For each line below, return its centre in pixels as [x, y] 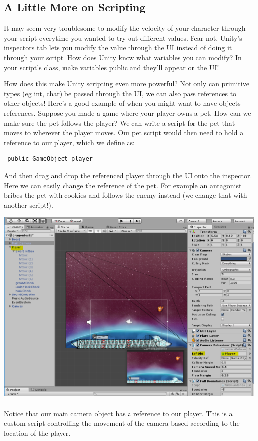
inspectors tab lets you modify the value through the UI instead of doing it [118, 47]
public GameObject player [50, 159]
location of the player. [37, 432]
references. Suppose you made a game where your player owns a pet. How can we [128, 112]
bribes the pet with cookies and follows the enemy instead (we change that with [126, 195]
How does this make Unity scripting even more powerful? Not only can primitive [127, 84]
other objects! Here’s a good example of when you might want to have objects [122, 103]
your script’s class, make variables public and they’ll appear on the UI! [112, 67]
